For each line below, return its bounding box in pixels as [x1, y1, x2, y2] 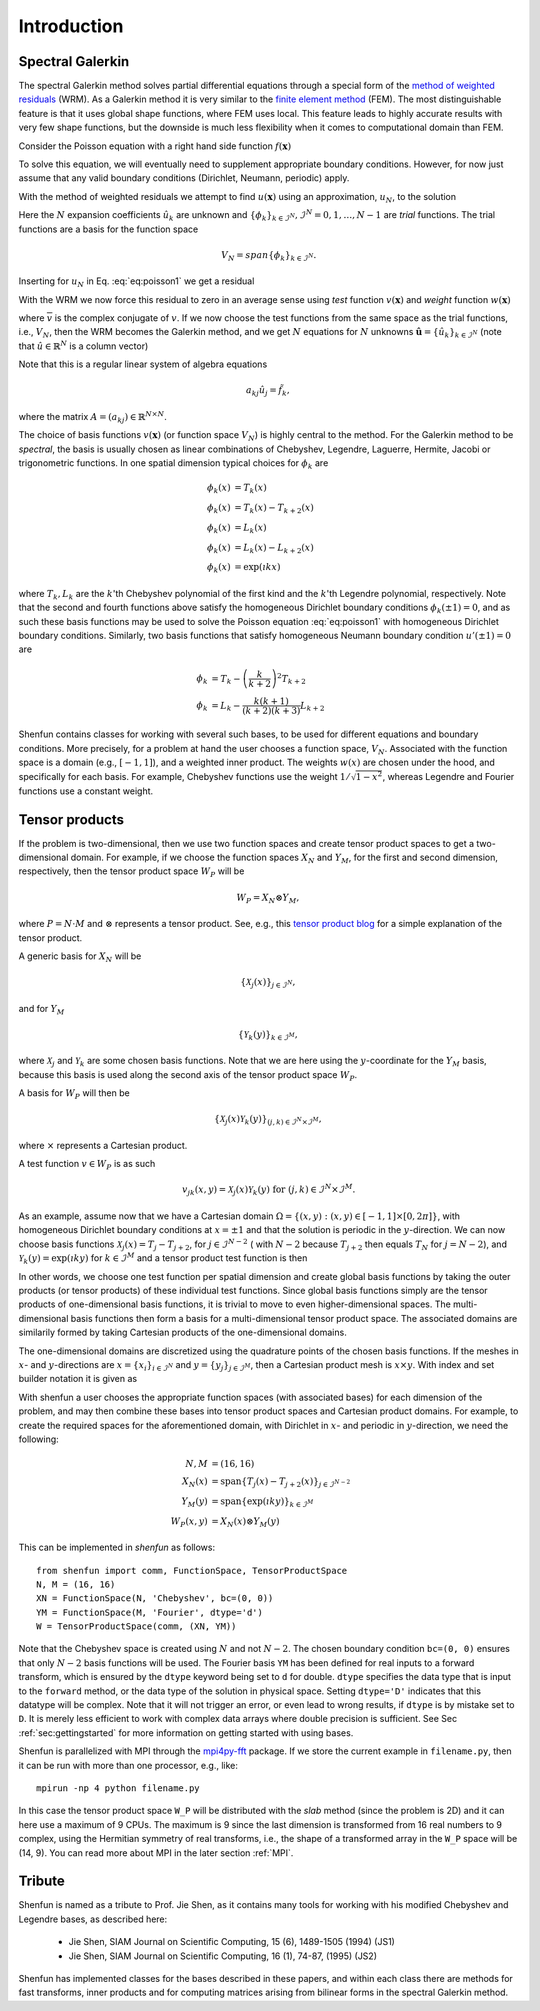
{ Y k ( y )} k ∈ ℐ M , [238, 1028, 299, 1042]
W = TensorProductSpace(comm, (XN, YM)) [36, 1621, 237, 1632]
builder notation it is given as [18, 1373, 138, 1385]
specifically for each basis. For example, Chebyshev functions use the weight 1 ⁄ [18, 770, 350, 782]
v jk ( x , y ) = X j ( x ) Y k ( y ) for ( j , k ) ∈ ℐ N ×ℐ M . [181, 1182, 356, 1198]
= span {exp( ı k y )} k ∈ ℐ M [211, 1495, 314, 1509]
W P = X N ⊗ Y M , [236, 891, 300, 905]
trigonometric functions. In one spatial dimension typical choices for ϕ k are [18, 457, 329, 471]
